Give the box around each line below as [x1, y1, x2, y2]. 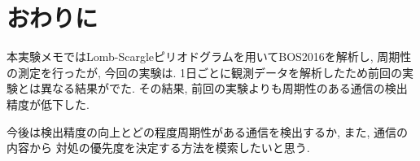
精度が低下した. [7, 95, 90, 112]
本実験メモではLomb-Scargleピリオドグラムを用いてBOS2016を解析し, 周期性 [7, 48, 412, 65]
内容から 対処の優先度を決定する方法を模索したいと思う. [7, 139, 310, 156]
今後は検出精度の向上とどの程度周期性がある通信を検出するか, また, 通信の [7, 123, 409, 140]
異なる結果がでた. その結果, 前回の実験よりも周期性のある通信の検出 [40, 80, 408, 97]
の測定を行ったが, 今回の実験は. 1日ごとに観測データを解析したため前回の [7, 63, 403, 80]
